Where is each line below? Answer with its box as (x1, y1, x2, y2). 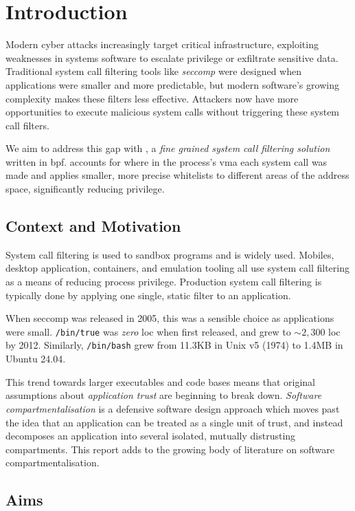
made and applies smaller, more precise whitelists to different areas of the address (5, 168, 350, 182)
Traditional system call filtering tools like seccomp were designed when (5, 64, 301, 78)
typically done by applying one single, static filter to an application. (5, 287, 291, 302)
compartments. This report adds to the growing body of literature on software (5, 442, 334, 456)
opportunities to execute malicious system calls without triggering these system (5, 105, 340, 119)
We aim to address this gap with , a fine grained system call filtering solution (5, 141, 330, 155)
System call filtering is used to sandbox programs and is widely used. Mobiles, (5, 247, 334, 261)
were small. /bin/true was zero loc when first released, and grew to (5, 324, 291, 338)
